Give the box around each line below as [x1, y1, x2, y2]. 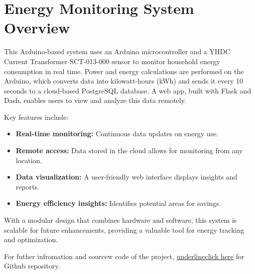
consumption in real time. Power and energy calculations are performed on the [4, 66, 244, 76]
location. [15, 155, 42, 165]
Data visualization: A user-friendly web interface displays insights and [15, 172, 238, 182]
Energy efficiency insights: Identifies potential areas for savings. [15, 198, 221, 208]
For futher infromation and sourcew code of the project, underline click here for [4, 251, 245, 261]
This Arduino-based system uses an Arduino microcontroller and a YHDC [4, 46, 231, 57]
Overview [4, 17, 70, 38]
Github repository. [4, 261, 60, 271]
